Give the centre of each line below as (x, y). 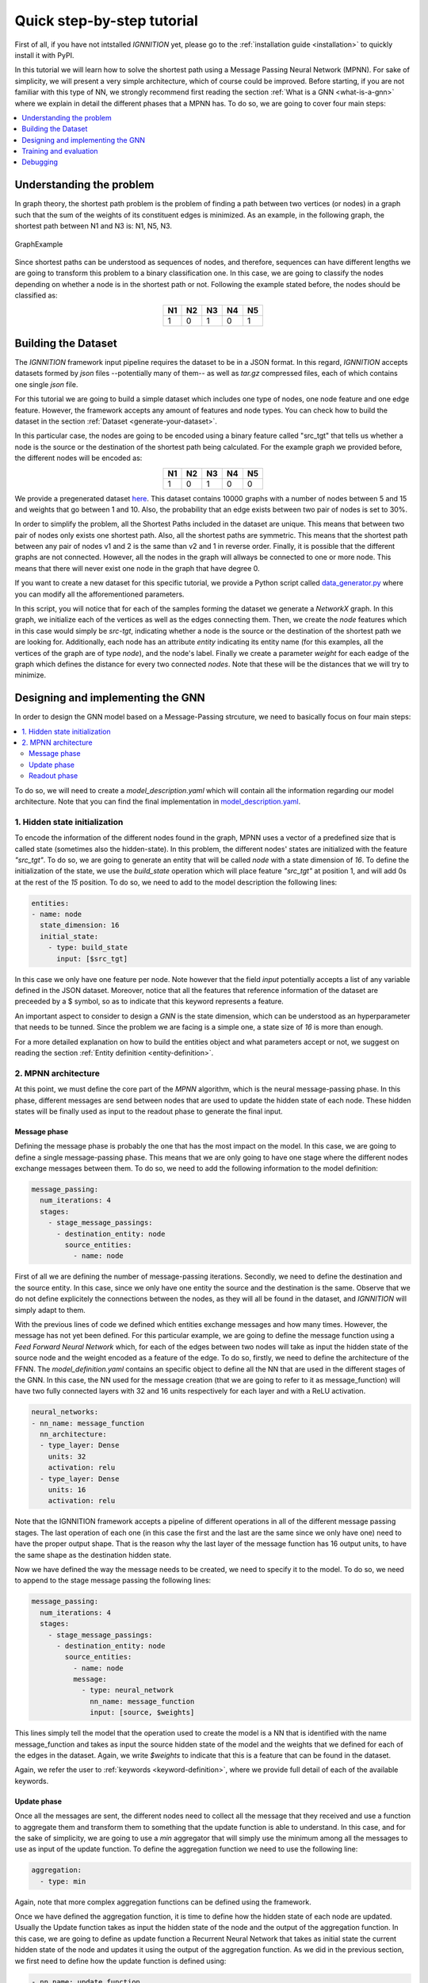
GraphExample (39, 244)
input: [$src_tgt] (92, 959)
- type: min (63, 1881)
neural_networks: (65, 1412)
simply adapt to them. (50, 1310)
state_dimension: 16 (80, 925)
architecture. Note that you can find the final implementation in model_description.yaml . (158, 802)
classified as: (36, 295)
